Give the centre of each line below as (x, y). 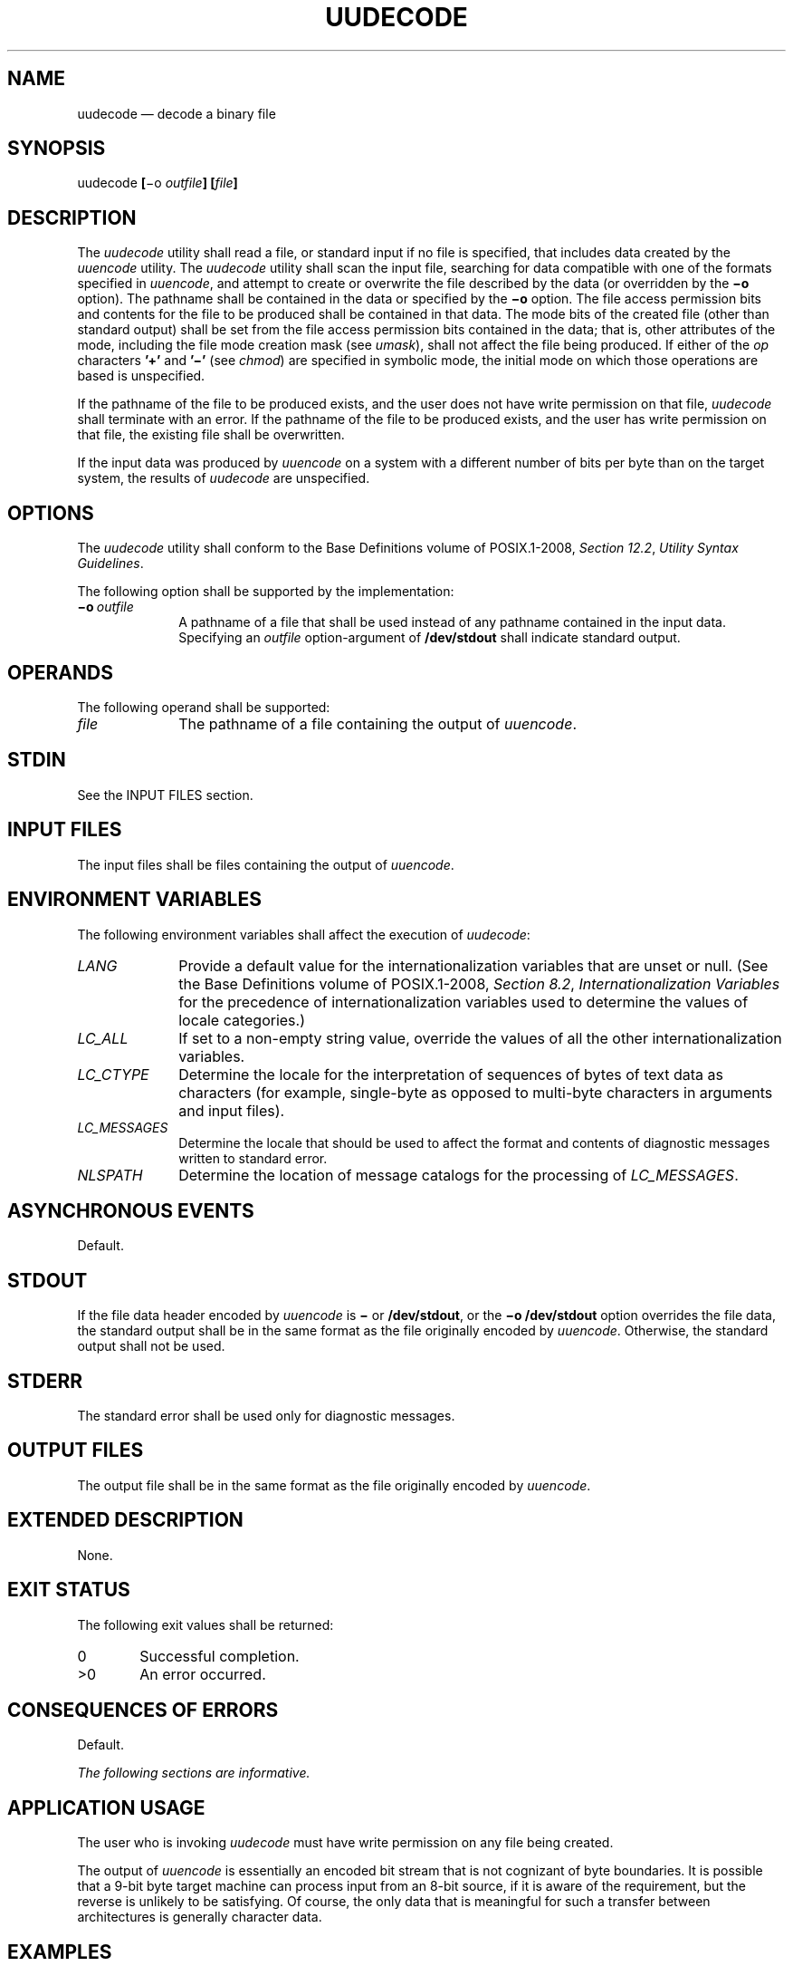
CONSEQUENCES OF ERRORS (143, 1710)
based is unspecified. (141, 376)
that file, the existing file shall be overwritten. (211, 435)
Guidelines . (110, 564)
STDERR (45, 1381)
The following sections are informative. (194, 1773)
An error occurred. (203, 1674)
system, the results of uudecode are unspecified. (224, 478)
